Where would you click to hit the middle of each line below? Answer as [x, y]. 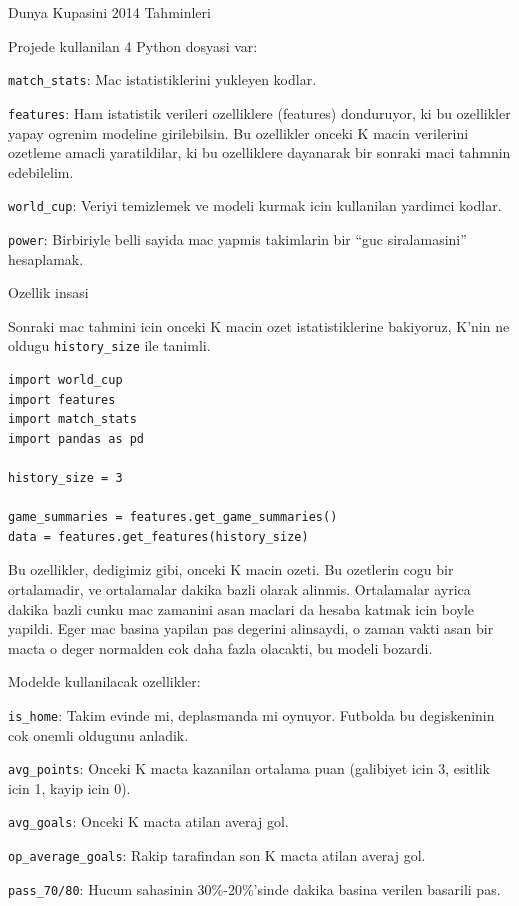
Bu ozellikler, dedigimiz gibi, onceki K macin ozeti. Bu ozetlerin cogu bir [231, 569]
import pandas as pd [76, 438]
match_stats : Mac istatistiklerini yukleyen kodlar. [162, 79]
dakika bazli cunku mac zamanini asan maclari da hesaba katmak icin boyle [241, 608]
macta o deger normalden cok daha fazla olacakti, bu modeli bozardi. [220, 647]
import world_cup [65, 380]
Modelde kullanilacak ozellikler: [104, 681]
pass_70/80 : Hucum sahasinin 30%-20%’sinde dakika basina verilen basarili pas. [254, 888]
